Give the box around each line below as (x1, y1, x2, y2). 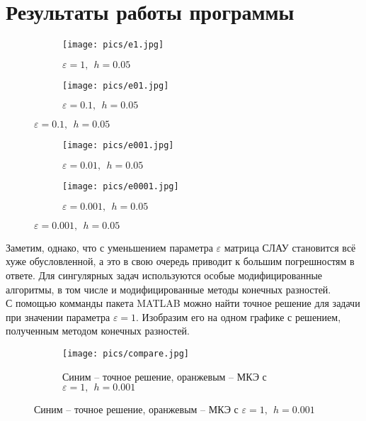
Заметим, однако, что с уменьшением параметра (6, 240, 213, 254)
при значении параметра (6, 309, 110, 324)
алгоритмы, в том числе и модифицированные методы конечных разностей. (6, 281, 331, 296)
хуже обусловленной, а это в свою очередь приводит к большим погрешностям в (6, 254, 355, 269)
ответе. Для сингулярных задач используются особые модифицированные (6, 267, 323, 282)
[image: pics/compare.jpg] (62, 348, 189, 359)
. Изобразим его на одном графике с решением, (136, 309, 341, 324)
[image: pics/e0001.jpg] (62, 181, 179, 192)
